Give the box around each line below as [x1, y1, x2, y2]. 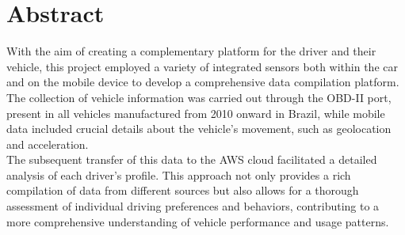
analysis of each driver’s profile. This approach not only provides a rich [6, 166, 351, 183]
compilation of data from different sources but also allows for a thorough [6, 182, 359, 199]
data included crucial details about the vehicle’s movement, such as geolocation [6, 120, 392, 137]
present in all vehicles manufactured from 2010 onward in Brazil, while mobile [6, 104, 385, 121]
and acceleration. [6, 135, 89, 152]
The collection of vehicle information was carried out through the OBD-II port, [6, 89, 392, 105]
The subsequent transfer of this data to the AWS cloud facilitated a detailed [6, 151, 377, 168]
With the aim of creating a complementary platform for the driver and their [6, 43, 376, 59]
